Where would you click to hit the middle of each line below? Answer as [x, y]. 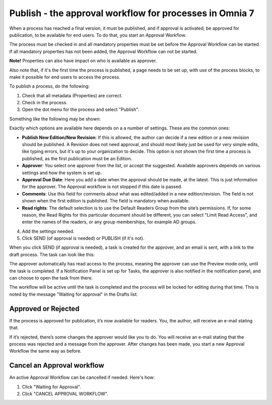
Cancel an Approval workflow [57, 365]
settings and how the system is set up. [62, 173]
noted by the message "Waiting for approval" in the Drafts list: [74, 294]
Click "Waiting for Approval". [52, 387]
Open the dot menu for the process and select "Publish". [81, 110]
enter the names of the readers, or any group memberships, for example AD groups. [109, 222]
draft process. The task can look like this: [52, 254]
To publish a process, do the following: [50, 86]
